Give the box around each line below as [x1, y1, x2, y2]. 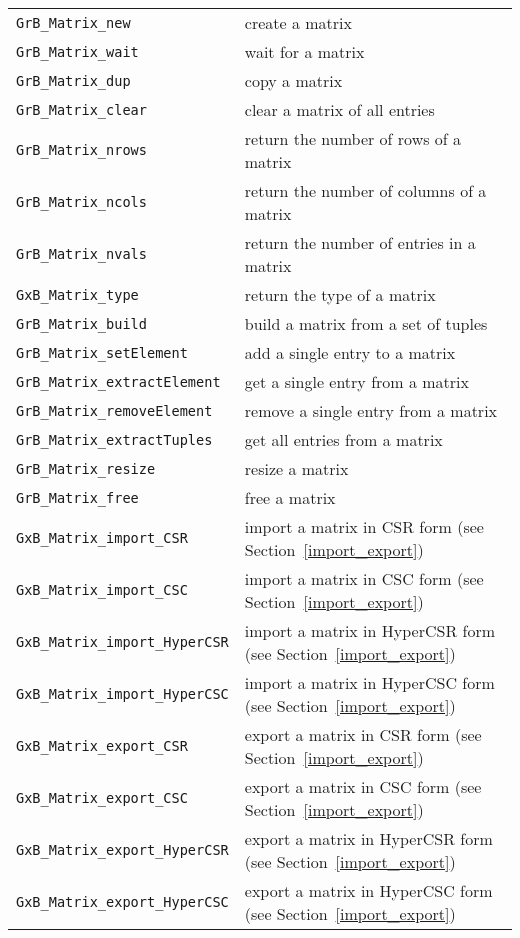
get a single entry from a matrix [244, 370, 470, 393]
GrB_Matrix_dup [16, 72, 131, 89]
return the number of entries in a [244, 231, 476, 254]
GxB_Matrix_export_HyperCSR [16, 842, 229, 858]
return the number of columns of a [244, 179, 487, 202]
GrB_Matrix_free [16, 489, 139, 506]
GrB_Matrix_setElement [16, 344, 188, 361]
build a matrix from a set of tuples [244, 312, 488, 335]
